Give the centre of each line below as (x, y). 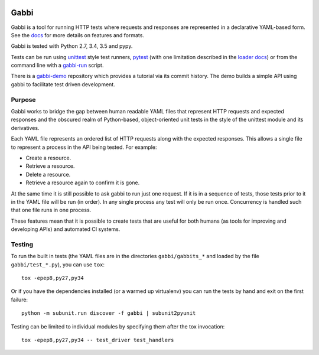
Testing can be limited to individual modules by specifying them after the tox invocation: (118, 326)
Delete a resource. (48, 174)
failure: (19, 299)
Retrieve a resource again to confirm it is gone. (83, 183)
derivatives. (25, 128)
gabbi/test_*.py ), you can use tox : (58, 264)
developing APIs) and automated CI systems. (66, 229)
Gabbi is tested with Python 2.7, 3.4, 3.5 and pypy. (72, 46)
